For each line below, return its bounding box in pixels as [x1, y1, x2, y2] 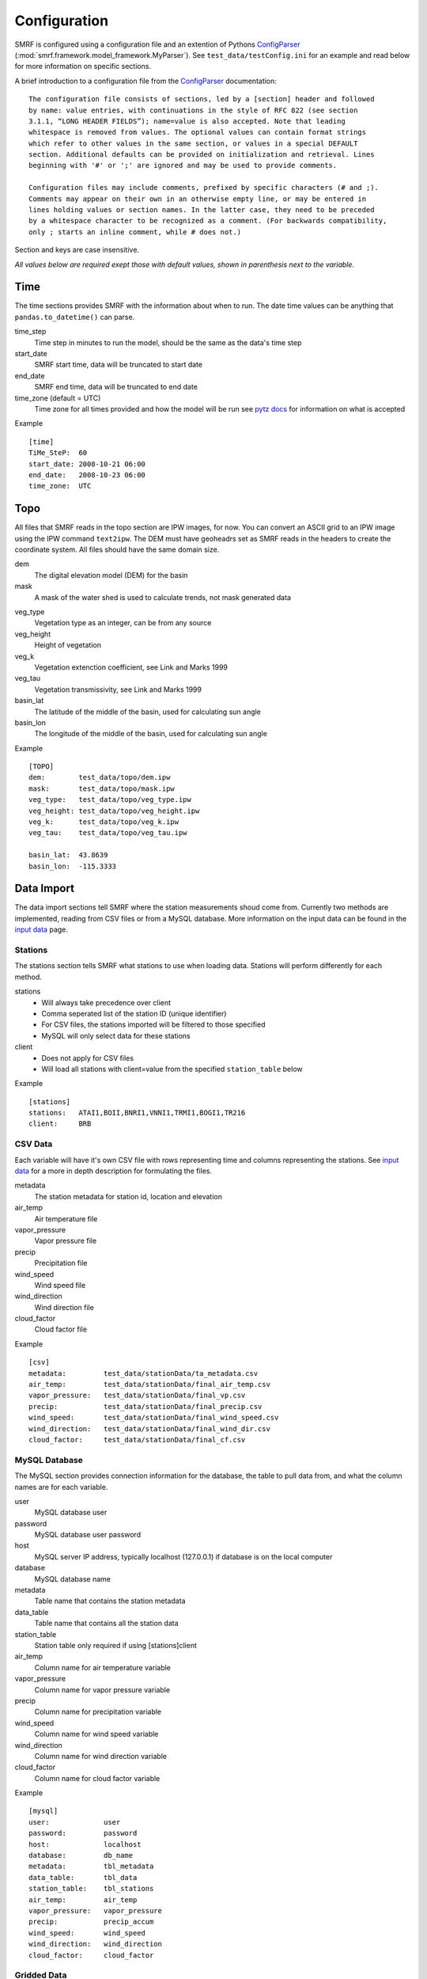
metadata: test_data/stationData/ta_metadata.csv [28, 1369, 259, 1377]
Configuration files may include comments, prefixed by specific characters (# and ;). [28, 183, 380, 192]
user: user [28, 1818, 121, 1826]
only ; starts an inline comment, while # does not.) [28, 227, 241, 237]
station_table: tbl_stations [28, 1884, 154, 1894]
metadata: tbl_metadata [28, 1862, 154, 1871]
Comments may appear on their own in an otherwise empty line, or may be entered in [28, 194, 367, 203]
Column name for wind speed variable [34, 1730, 159, 1739]
